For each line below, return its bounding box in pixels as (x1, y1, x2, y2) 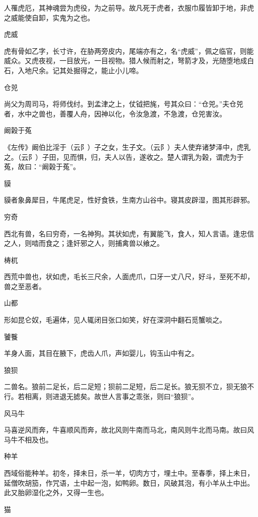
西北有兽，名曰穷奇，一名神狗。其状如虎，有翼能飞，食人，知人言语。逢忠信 (4, 228, 254, 238)
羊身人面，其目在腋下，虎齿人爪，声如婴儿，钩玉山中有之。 (4, 348, 198, 358)
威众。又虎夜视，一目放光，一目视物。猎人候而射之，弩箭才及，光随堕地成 (4, 55, 247, 66)
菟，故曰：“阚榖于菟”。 (4, 161, 80, 172)
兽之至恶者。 (4, 281, 46, 291)
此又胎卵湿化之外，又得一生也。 (4, 487, 108, 498)
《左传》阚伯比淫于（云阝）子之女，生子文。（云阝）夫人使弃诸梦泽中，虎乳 (4, 141, 251, 152)
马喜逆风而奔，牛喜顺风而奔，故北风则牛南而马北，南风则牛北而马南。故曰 (4, 424, 247, 435)
